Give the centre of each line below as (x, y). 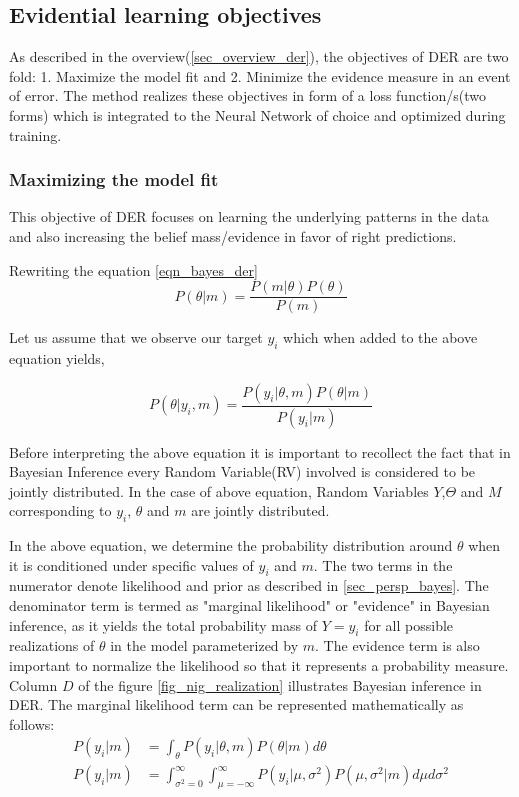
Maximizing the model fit (114, 179)
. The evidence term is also (397, 645)
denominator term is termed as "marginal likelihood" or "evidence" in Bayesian (249, 605)
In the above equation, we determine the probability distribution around (231, 545)
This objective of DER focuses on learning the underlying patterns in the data (249, 216)
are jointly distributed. (260, 510)
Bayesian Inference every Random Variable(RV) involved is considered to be (242, 471)
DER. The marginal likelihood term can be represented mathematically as (236, 704)
